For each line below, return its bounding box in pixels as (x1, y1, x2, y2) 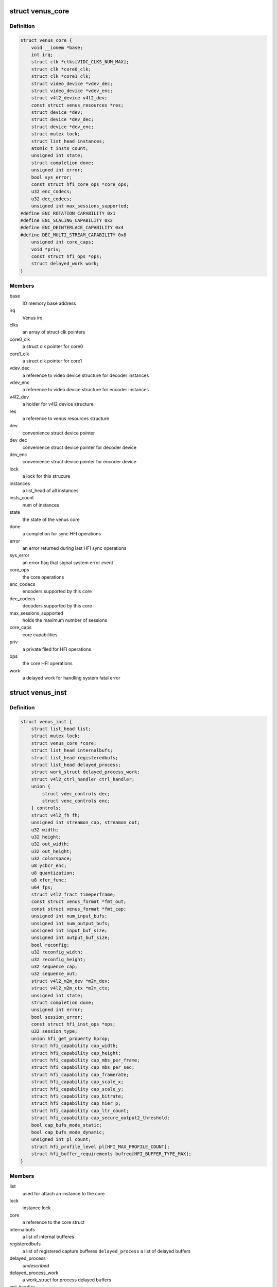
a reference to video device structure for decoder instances (22, 372, 149, 378)
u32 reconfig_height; (31, 956, 86, 962)
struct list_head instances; (31, 138, 105, 144)
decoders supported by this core (22, 603, 92, 609)
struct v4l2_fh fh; (31, 812, 81, 818)
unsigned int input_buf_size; (31, 928, 108, 933)
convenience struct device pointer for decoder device (22, 444, 137, 450)
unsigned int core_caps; (31, 239, 94, 245)
